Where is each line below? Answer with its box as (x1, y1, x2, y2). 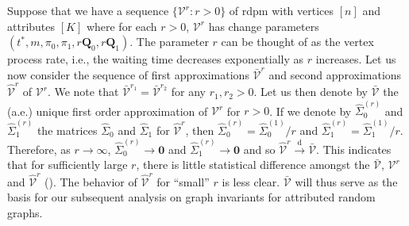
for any (171, 83, 206, 100)
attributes (7, 17, 56, 34)
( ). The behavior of (44, 173, 137, 190)
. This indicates (316, 140, 392, 157)
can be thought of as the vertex (221, 33, 374, 50)
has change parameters (208, 17, 319, 34)
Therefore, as (7, 140, 71, 157)
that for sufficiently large (7, 156, 128, 173)
